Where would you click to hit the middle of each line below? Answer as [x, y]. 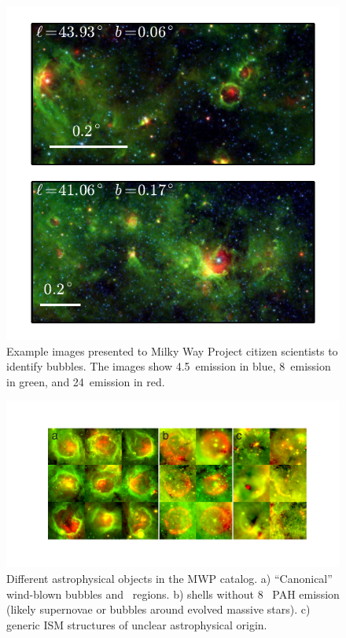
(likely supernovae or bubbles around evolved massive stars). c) [158, 609]
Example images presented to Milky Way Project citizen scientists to [172, 350]
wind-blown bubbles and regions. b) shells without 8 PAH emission [173, 594]
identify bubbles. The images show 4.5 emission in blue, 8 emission [169, 366]
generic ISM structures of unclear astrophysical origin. [137, 624]
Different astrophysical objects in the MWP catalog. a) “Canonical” [169, 578]
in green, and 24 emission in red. [86, 381]
